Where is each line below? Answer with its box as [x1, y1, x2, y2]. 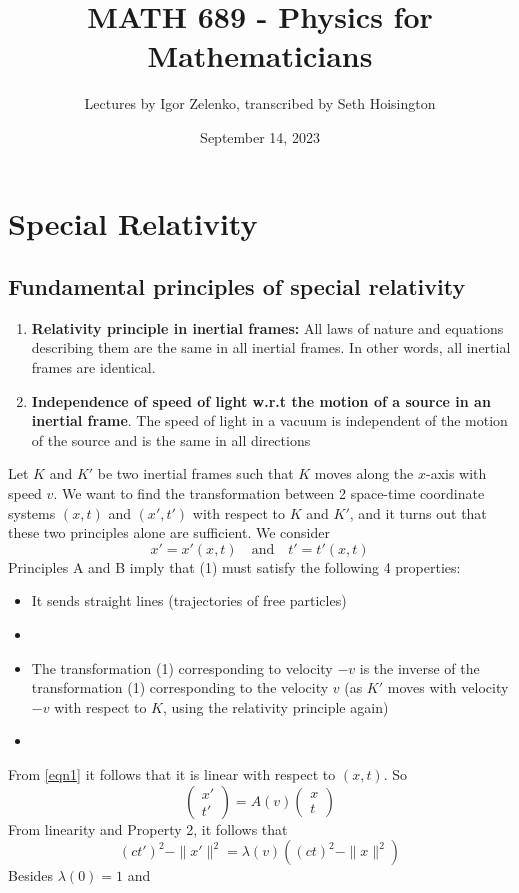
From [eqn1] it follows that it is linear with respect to [8, 763, 336, 784]
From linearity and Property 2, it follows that [8, 818, 288, 839]
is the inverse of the [359, 657, 480, 678]
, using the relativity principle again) [163, 696, 389, 717]
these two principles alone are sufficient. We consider [8, 522, 330, 543]
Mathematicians [147, 35, 373, 76]
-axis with [425, 463, 487, 484]
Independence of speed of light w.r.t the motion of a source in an [31, 390, 491, 411]
